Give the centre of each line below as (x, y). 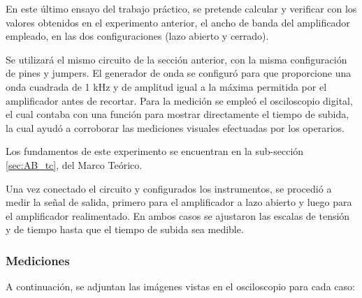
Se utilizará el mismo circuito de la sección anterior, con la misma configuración (176, 59)
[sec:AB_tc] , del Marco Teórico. (74, 164)
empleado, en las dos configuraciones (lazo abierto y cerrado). (137, 36)
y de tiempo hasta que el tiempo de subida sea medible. (125, 229)
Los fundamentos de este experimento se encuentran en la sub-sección (155, 151)
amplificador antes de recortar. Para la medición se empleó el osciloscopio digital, (179, 100)
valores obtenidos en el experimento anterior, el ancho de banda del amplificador (178, 22)
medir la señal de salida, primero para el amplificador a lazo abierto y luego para (179, 202)
